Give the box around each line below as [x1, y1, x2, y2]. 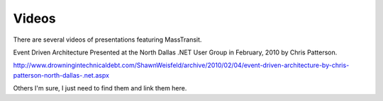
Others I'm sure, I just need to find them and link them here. [13, 84, 187, 93]
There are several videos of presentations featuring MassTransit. [13, 35, 202, 44]
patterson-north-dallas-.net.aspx [13, 71, 110, 79]
